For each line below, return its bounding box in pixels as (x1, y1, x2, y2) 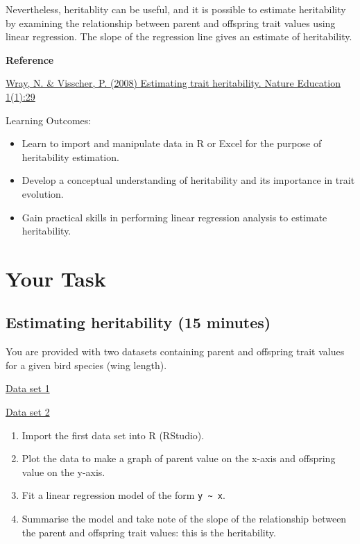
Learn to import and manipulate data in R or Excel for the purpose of (22, 136, 322, 151)
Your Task (6, 264, 106, 292)
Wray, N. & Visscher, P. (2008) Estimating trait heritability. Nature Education (6, 76, 341, 90)
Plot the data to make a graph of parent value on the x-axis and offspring (22, 451, 336, 466)
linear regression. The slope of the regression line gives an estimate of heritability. (6, 29, 352, 44)
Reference (6, 52, 54, 67)
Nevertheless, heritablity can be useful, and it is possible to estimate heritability (6, 2, 346, 16)
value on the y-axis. (22, 464, 105, 479)
